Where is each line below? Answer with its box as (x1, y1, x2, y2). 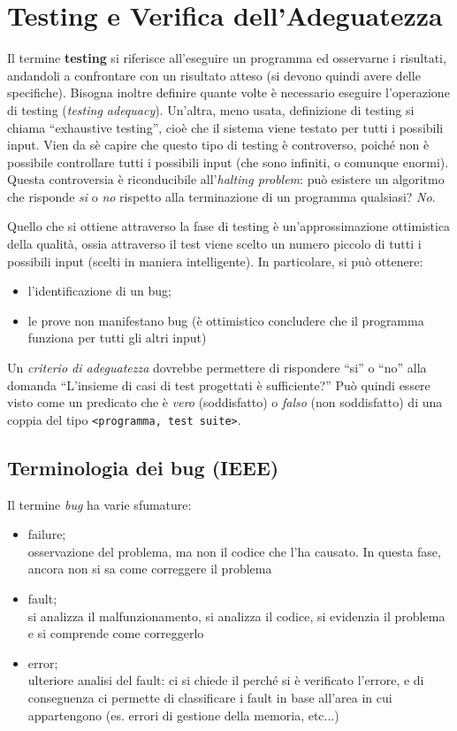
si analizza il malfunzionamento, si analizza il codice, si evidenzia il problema (27, 606, 446, 625)
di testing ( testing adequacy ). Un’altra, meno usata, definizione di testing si (7, 100, 415, 119)
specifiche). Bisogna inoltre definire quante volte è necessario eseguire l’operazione (7, 83, 450, 102)
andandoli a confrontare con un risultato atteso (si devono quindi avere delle (7, 65, 421, 84)
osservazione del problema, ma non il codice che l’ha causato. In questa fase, (27, 542, 441, 560)
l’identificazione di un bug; (27, 281, 172, 300)
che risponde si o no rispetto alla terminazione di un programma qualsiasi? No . (7, 187, 436, 205)
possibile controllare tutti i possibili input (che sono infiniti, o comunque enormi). (7, 152, 449, 171)
